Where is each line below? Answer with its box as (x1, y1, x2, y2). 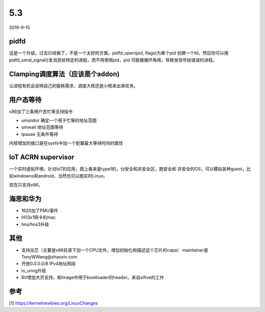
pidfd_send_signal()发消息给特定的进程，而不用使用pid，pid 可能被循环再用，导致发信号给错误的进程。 (9, 57, 217, 63)
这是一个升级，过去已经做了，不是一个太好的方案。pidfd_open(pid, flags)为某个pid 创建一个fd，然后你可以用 (9, 50, 229, 56)
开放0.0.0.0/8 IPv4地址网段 (21, 260, 76, 267)
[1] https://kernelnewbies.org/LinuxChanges (9, 300, 98, 306)
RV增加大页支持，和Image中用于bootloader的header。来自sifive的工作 (21, 275, 164, 281)
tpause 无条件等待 (21, 131, 58, 137)
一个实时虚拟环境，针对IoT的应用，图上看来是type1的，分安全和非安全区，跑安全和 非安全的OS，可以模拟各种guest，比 (9, 166, 251, 172)
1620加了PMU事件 (21, 208, 58, 213)
